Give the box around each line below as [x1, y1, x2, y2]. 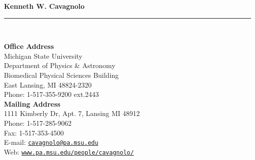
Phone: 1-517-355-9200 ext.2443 [4, 89, 99, 99]
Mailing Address [4, 98, 61, 109]
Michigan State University [4, 50, 82, 61]
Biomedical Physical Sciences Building [4, 69, 119, 80]
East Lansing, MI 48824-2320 [4, 79, 92, 90]
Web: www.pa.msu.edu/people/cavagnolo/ [4, 146, 134, 157]
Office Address [4, 41, 54, 51]
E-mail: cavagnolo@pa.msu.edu [4, 137, 99, 147]
